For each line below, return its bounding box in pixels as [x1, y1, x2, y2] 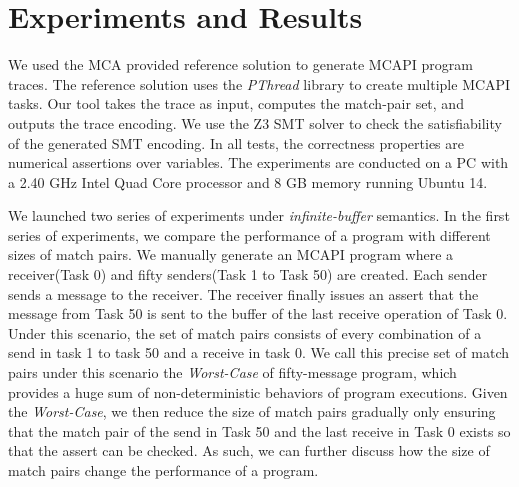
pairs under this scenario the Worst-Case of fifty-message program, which [8, 362, 457, 383]
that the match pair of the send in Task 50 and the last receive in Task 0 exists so [8, 420, 511, 441]
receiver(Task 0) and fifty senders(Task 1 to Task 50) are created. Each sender [8, 264, 488, 285]
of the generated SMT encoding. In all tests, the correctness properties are [8, 132, 464, 153]
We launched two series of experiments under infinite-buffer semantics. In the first [8, 205, 510, 226]
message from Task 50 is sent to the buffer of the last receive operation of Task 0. [8, 303, 508, 324]
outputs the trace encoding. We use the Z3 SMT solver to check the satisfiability [8, 112, 502, 133]
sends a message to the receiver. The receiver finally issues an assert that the [8, 283, 479, 304]
